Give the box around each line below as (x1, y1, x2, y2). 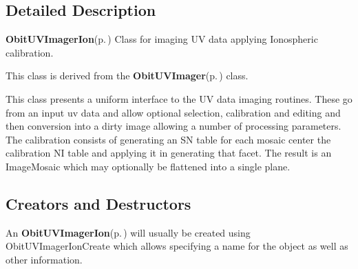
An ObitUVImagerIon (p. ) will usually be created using (6, 225, 251, 239)
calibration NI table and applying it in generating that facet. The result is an (6, 146, 332, 160)
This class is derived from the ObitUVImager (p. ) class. (6, 68, 249, 83)
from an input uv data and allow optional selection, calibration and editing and (6, 105, 341, 119)
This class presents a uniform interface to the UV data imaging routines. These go (6, 91, 352, 106)
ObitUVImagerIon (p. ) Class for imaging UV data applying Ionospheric (6, 32, 318, 46)
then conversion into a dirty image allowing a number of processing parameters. (6, 119, 341, 133)
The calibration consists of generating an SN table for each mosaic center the (6, 132, 331, 146)
